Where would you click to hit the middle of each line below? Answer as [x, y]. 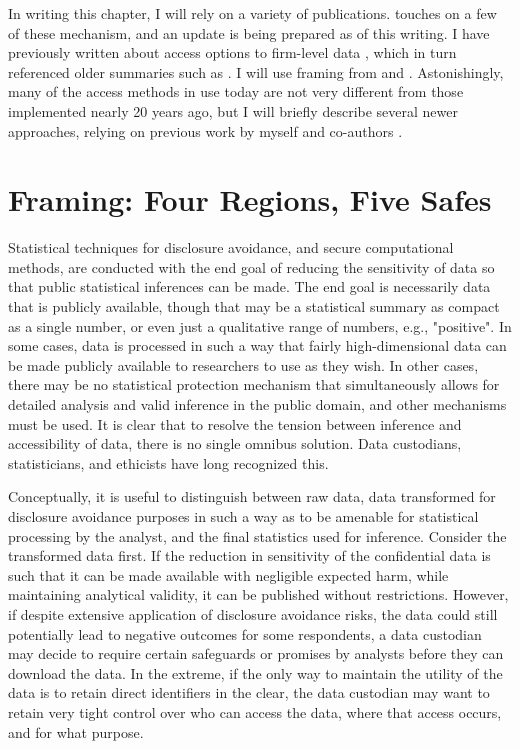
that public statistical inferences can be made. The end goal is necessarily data [249, 286]
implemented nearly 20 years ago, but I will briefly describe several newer [233, 110]
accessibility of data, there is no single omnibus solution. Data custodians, [235, 443]
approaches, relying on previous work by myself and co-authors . [205, 130]
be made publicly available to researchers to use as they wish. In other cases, [243, 364]
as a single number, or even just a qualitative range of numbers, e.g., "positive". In [260, 325]
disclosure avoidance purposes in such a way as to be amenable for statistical [243, 516]
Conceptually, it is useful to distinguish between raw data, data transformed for [252, 496]
